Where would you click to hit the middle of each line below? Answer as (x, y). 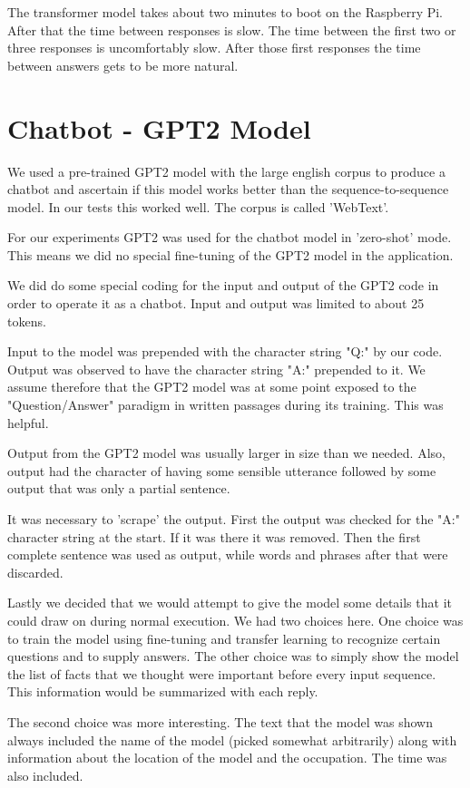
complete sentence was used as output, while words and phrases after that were (228, 555)
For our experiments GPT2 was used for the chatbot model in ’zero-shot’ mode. (230, 237)
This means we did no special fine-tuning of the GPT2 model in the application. (230, 254)
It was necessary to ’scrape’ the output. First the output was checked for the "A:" (234, 519)
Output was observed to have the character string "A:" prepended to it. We (216, 369)
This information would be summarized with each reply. (163, 691)
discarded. (35, 572)
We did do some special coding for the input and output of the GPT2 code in (223, 285)
